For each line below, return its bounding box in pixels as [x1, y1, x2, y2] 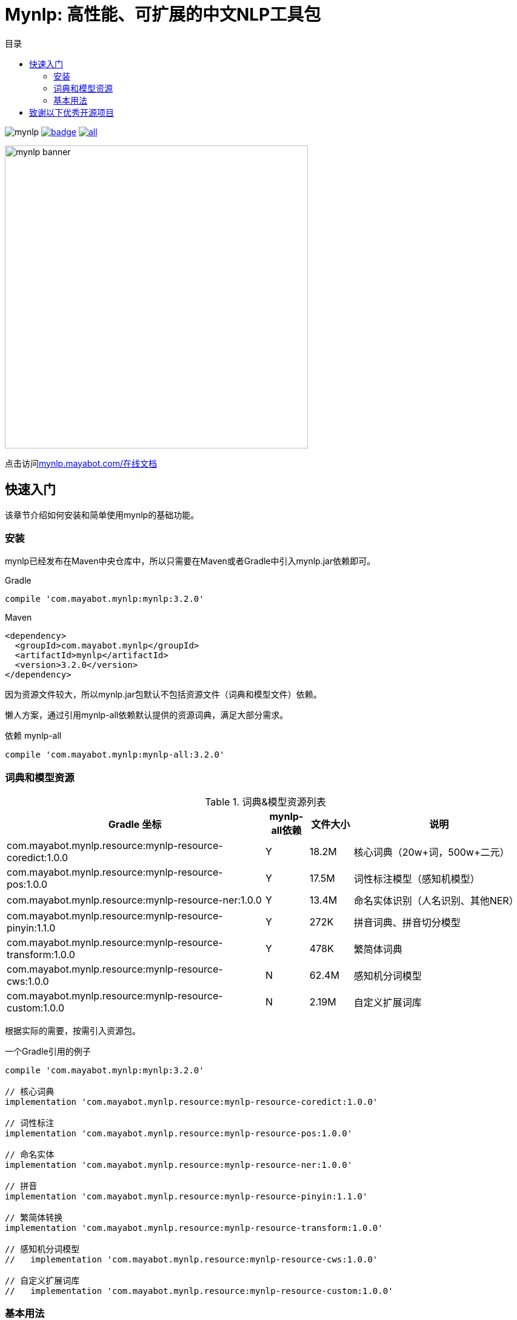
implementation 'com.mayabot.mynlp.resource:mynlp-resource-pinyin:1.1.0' [5, 1192, 368, 1202]
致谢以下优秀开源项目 [29, 107, 114, 118]
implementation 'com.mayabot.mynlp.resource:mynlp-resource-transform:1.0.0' [5, 1223, 383, 1233]
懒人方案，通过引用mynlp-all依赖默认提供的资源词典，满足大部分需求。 [5, 710, 289, 721]
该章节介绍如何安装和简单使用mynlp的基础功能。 [5, 509, 199, 520]
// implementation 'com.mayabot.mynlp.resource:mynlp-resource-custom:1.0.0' [5, 1286, 393, 1296]
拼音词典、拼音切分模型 [353, 916, 461, 929]
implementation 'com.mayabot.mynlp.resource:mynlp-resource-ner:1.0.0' [5, 1160, 353, 1170]
